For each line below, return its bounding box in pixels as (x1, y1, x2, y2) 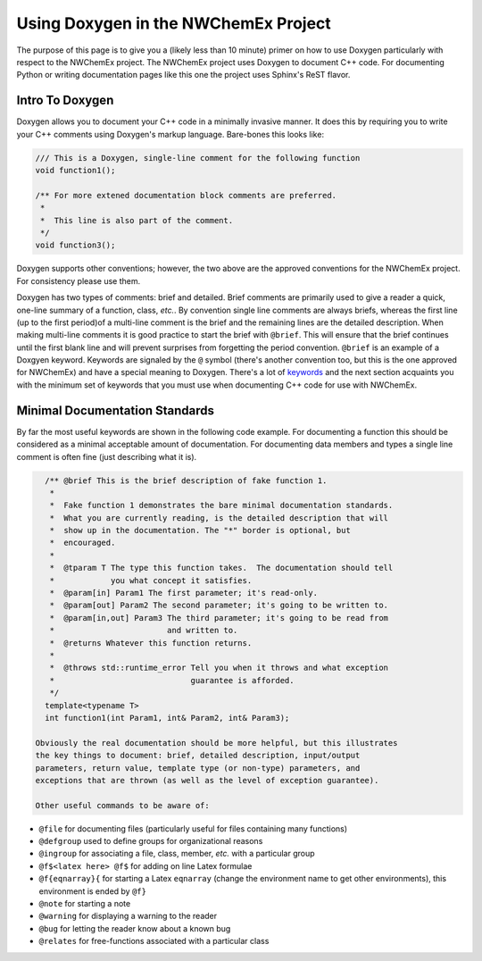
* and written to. (49, 625, 238, 636)
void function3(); (35, 240, 116, 250)
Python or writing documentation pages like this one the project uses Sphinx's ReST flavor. (16, 70, 351, 80)
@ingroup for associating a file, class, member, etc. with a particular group (38, 848, 316, 859)
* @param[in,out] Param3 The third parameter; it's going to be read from (49, 613, 388, 623)
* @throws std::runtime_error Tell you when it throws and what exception (49, 663, 388, 673)
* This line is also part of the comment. (40, 215, 234, 225)
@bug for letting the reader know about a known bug (38, 923, 231, 933)
